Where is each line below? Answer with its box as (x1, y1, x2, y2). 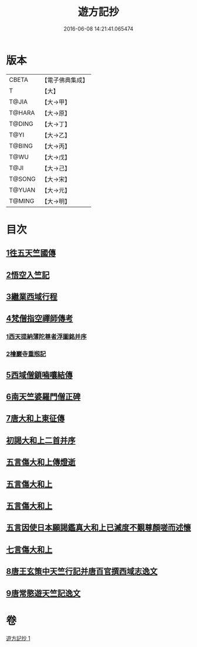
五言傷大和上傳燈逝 (6, 457, 76, 468)
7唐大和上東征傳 (6, 413, 65, 423)
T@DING (9, 119, 33, 128)
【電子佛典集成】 (41, 76, 89, 84)
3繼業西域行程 (6, 292, 57, 302)
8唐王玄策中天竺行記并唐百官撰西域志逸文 (6, 566, 158, 576)
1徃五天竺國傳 (6, 248, 56, 258)
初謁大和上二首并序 (6, 435, 76, 445)
